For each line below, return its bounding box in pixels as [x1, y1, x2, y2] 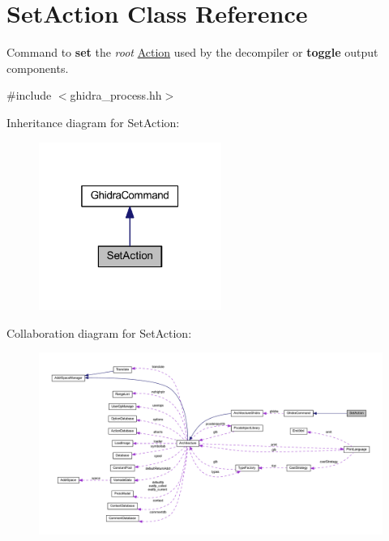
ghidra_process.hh [70, 87, 162, 104]
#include [6, 87, 52, 104]
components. [6, 59, 69, 76]
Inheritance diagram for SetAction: [6, 113, 180, 130]
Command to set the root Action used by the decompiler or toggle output [6, 44, 378, 61]
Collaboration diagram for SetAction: [6, 324, 192, 341]
